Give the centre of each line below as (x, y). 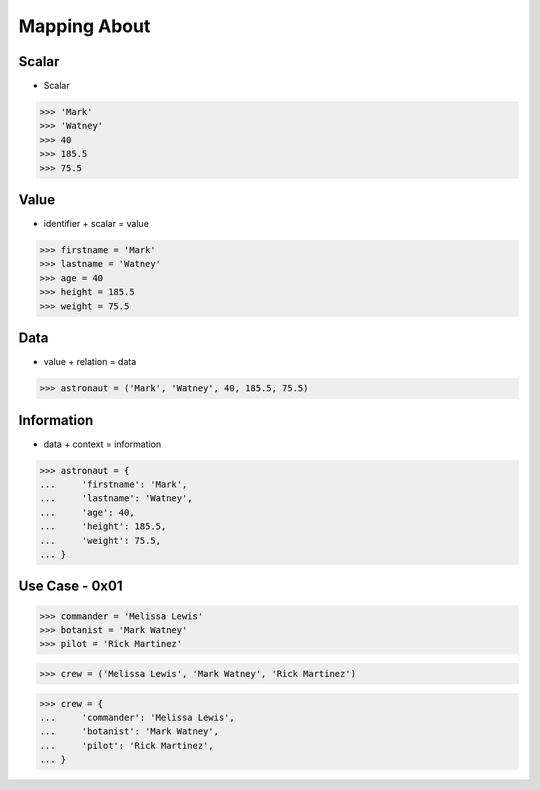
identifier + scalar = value (96, 224)
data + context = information (102, 444)
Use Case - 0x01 (70, 586)
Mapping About (84, 26)
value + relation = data (90, 362)
